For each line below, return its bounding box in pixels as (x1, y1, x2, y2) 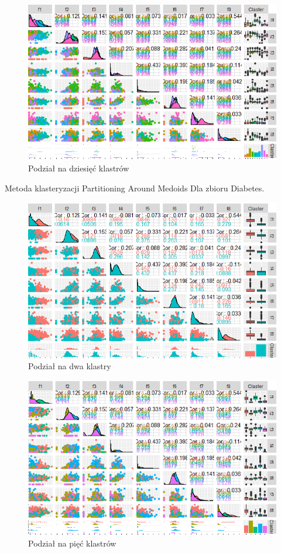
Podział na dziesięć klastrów (28, 162, 129, 174)
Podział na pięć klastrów (28, 537, 116, 549)
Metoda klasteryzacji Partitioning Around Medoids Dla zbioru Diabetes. (5, 181, 265, 194)
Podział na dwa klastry (28, 360, 111, 372)
